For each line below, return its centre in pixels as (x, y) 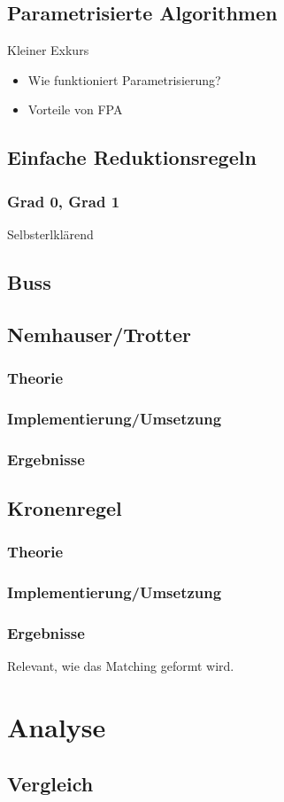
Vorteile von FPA (75, 109)
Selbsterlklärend (50, 234)
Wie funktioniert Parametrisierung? (124, 79)
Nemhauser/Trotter (99, 334)
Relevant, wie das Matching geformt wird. (121, 666)
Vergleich (50, 783)
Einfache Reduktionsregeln (132, 157)
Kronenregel (65, 508)
